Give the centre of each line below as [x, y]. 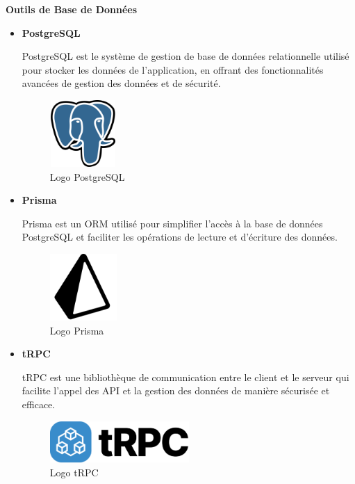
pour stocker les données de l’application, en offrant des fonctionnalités [173, 69]
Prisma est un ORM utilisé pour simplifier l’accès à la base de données [172, 223]
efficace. [39, 404]
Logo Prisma [77, 330]
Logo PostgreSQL [87, 176]
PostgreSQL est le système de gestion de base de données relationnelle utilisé [185, 56]
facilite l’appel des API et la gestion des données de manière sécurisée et [176, 390]
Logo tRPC [74, 472]
